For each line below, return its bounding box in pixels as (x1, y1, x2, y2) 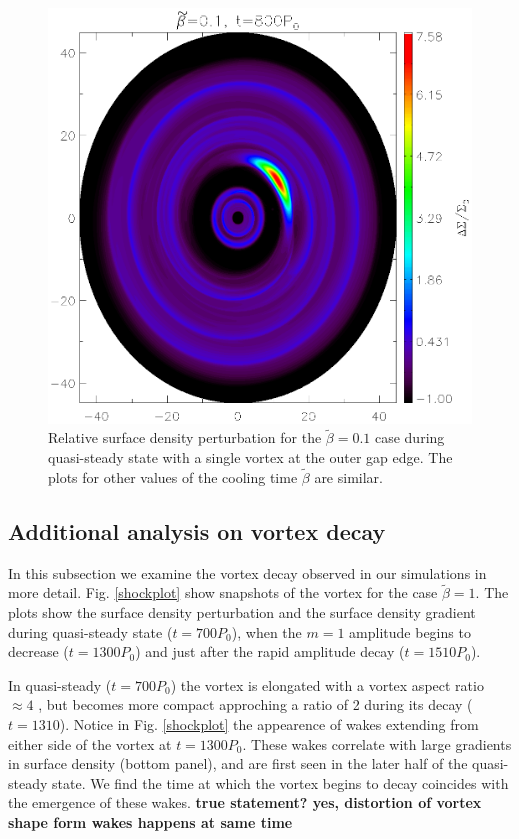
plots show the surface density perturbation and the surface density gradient (8, 602, 476, 623)
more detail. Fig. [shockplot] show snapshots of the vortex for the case (8, 582, 438, 603)
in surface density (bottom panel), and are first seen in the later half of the (8, 753, 468, 774)
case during (374, 427, 445, 448)
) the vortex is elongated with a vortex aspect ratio (170, 674, 484, 695)
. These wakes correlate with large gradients (242, 733, 512, 754)
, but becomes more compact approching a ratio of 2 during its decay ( (38, 694, 473, 715)
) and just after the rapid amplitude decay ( (135, 641, 405, 662)
